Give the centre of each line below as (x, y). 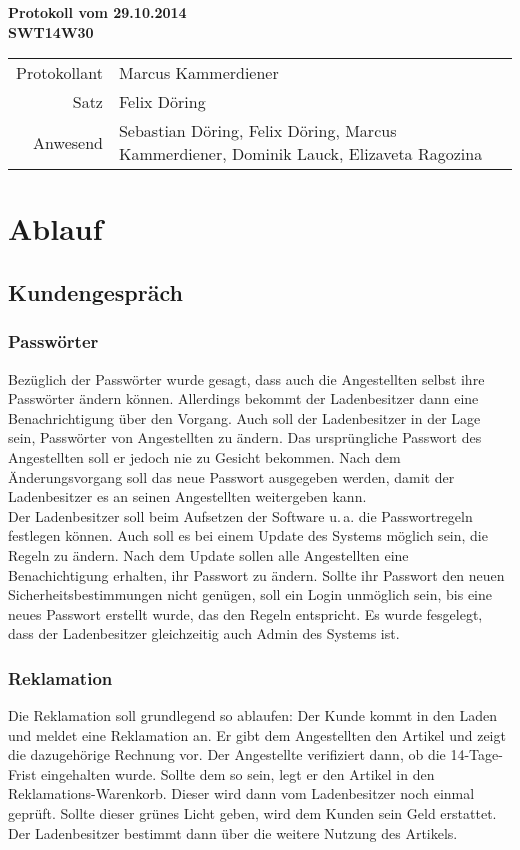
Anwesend (68, 142)
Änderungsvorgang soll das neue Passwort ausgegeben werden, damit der (231, 476)
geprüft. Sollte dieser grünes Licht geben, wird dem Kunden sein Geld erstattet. (252, 813)
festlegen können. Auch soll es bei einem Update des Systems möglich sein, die (248, 535)
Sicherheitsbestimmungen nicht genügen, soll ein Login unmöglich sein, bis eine (250, 594)
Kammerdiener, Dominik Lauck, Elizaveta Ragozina (300, 154)
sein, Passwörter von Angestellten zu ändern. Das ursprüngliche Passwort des (245, 437)
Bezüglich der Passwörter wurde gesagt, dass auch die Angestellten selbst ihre (246, 378)
